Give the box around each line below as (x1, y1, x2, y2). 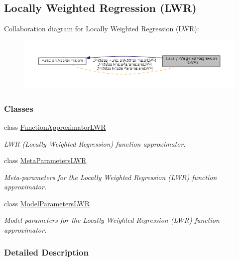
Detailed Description (4, 246, 89, 258)
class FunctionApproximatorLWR (4, 121, 106, 132)
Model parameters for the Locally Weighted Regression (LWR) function (4, 215, 220, 225)
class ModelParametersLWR (4, 198, 90, 208)
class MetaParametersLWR (4, 155, 87, 166)
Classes (4, 102, 33, 114)
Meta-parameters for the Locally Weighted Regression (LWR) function (4, 172, 217, 182)
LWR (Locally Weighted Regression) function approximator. (4, 138, 186, 149)
